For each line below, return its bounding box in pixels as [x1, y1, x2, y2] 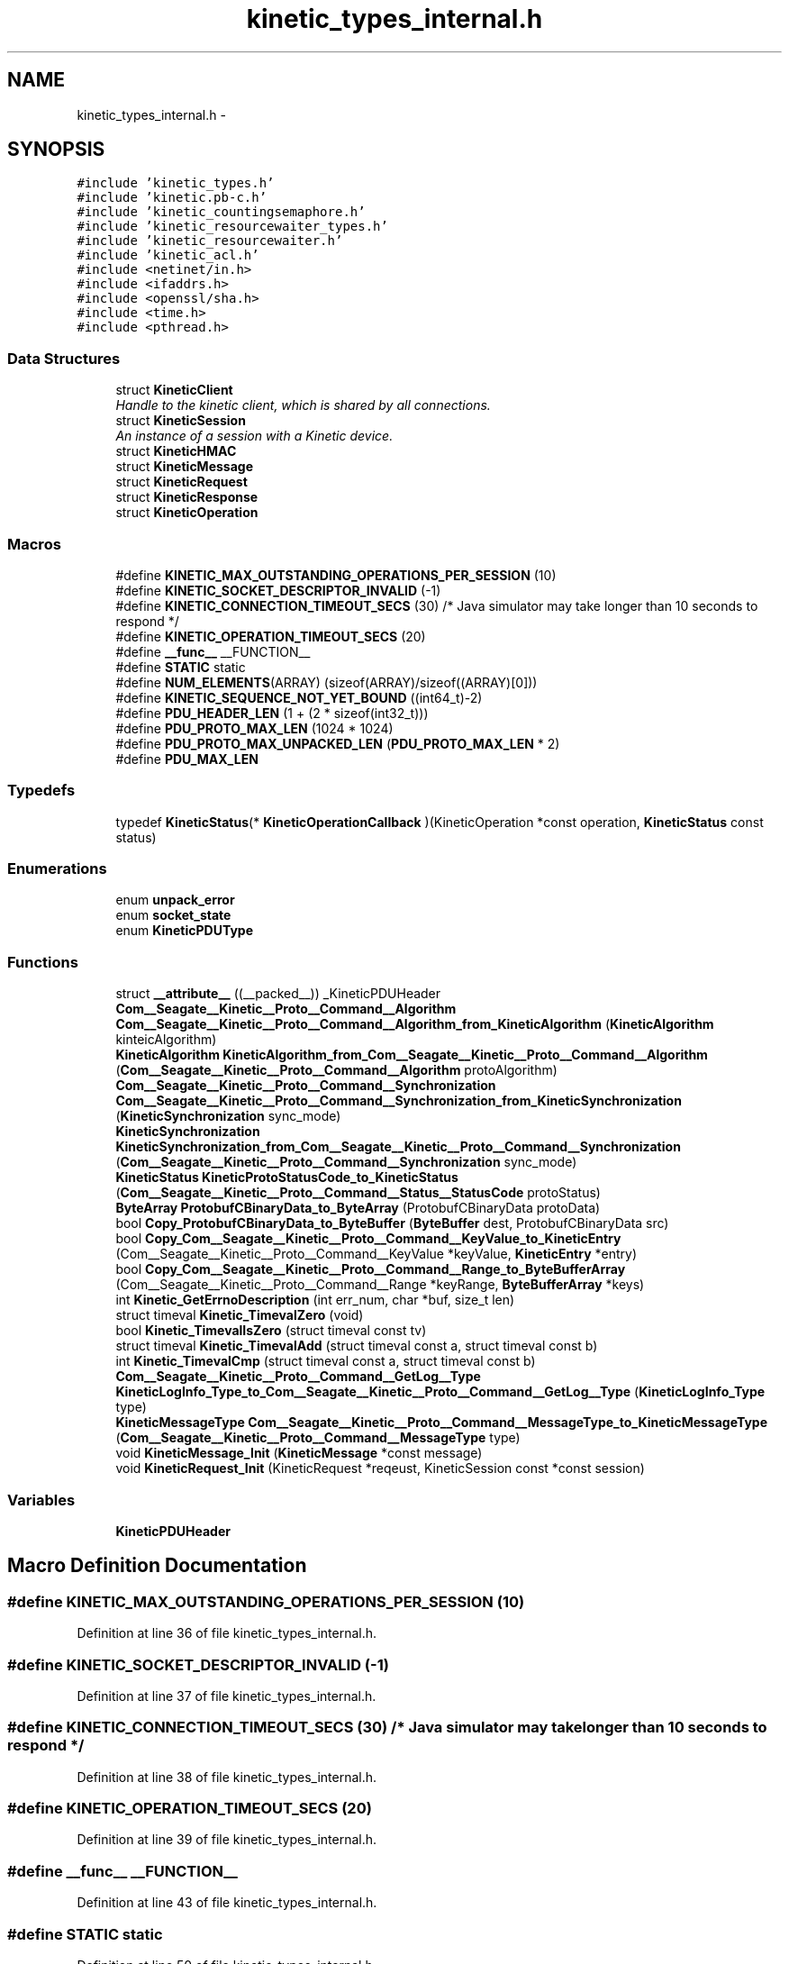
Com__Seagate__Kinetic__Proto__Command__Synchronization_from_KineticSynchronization [115, 1093, 682, 1109]
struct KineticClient [115, 382, 233, 398]
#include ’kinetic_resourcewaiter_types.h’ [77, 219, 388, 234]
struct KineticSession [115, 413, 246, 429]
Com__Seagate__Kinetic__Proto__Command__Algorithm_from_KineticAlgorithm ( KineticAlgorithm [115, 1016, 714, 1032]
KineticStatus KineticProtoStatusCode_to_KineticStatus [115, 1169, 458, 1186]
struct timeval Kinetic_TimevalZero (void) [115, 1307, 364, 1323]
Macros [7, 534, 61, 553]
